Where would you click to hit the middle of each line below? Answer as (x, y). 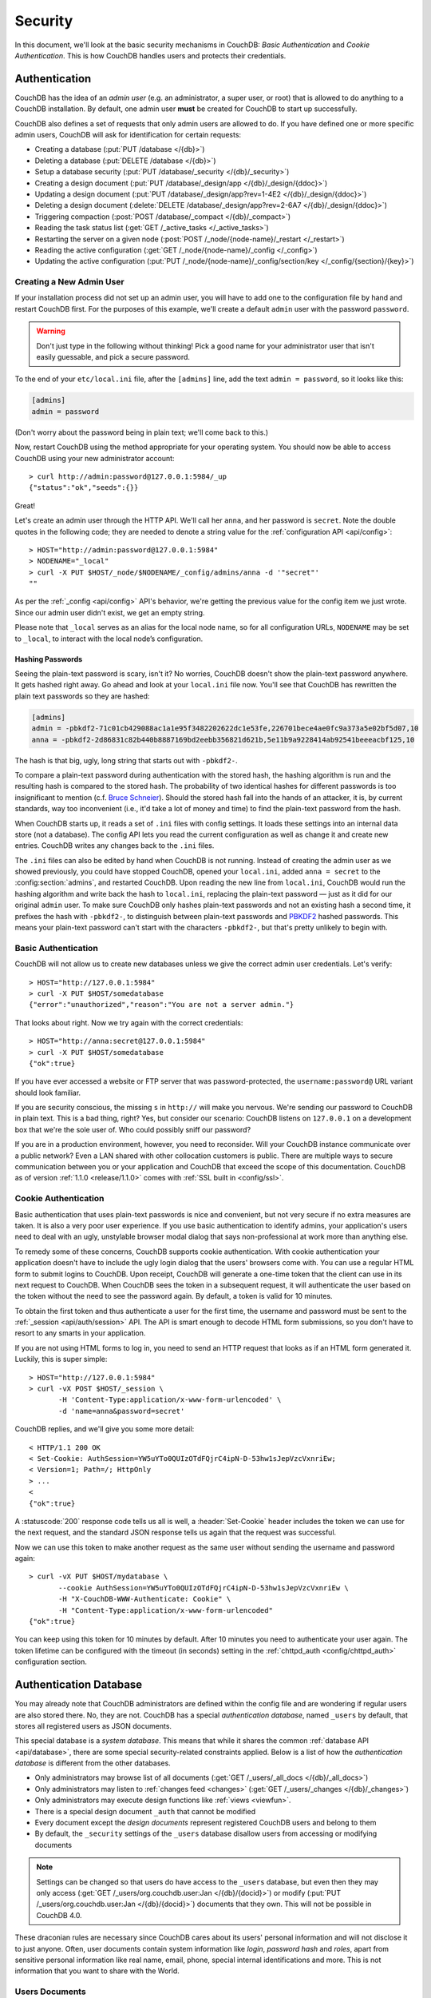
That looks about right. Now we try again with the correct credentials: (129, 1022)
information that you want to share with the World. (97, 1971)
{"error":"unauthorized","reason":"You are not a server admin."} (162, 1005)
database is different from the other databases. (93, 1763)
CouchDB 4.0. (59, 1915)
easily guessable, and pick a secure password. (113, 357)
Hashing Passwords (49, 659)
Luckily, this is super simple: (61, 1359)
